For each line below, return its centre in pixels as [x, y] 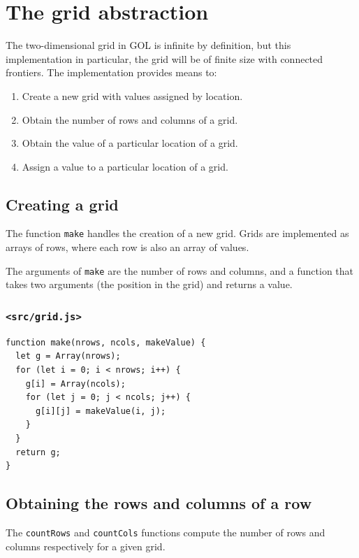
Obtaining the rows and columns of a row [159, 503]
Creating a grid [62, 204]
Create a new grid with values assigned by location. [132, 95]
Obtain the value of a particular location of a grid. [130, 143]
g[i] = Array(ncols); [75, 384]
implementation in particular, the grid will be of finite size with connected [164, 58]
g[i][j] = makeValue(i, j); [101, 411]
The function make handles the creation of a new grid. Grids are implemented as [177, 233]
